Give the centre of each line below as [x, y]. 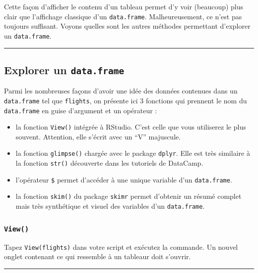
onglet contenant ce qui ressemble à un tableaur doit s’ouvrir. [97, 256]
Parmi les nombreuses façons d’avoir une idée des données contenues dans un [121, 91]
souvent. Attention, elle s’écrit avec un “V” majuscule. [98, 136]
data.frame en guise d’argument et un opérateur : [81, 110]
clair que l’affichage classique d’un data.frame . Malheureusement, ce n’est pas [123, 16]
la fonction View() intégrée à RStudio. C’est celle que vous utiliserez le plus [131, 127]
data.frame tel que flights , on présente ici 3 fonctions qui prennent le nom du [126, 100]
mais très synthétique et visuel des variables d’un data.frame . [110, 206]
